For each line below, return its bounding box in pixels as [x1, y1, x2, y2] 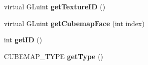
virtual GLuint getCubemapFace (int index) [4, 18, 145, 28]
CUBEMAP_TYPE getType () [4, 51, 104, 61]
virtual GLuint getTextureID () [4, 1, 106, 11]
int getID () [4, 34, 42, 45]
